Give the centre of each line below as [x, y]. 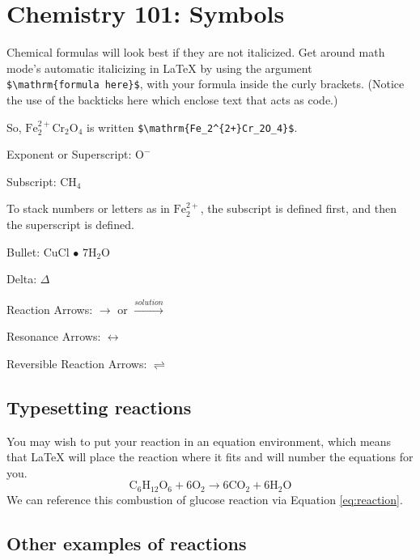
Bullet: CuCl [38, 251]
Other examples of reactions [127, 543]
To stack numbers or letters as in [88, 208]
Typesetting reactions [99, 407]
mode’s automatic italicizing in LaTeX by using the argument [159, 68]
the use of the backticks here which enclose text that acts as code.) [172, 99]
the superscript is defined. [70, 224]
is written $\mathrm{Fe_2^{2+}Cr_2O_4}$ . [192, 127]
